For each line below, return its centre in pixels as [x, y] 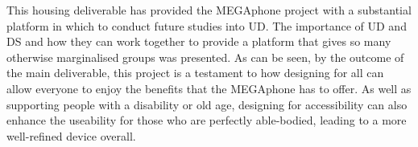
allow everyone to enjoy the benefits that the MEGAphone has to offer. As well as [209, 88]
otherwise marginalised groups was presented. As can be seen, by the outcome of [205, 57]
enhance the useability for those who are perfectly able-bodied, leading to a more [207, 120]
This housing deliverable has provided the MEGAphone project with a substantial [209, 10]
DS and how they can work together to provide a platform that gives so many [199, 41]
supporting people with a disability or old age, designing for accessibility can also [207, 104]
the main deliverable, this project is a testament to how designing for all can [195, 73]
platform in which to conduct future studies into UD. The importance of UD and [207, 25]
